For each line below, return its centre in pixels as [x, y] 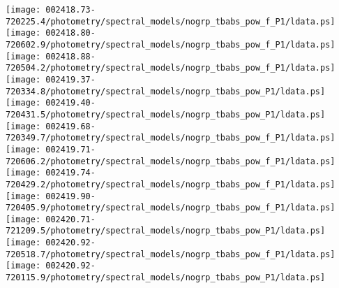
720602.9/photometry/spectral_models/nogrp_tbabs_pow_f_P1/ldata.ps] [171, 44]
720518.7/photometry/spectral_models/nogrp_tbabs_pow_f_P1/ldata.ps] [171, 254]
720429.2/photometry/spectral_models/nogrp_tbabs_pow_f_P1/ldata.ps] [171, 184]
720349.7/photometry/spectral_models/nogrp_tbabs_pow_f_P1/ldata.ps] [171, 138]
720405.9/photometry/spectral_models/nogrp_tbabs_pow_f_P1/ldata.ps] [171, 208]
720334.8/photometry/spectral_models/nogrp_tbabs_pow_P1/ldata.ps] [166, 91]
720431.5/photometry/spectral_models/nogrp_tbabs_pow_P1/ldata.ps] [166, 114]
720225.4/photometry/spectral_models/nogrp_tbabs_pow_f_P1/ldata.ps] [171, 21]
